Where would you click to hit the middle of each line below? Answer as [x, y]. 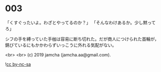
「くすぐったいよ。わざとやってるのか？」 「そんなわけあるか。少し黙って [80, 22]
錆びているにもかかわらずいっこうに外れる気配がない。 [61, 45]
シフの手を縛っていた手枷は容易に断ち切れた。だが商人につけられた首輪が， [82, 39]
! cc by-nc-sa [18, 64]
